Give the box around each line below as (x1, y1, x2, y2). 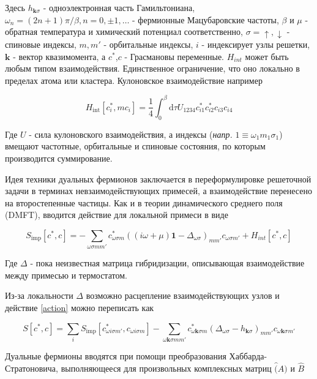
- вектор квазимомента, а (13, 50, 106, 62)
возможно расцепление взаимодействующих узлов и (86, 289, 280, 302)
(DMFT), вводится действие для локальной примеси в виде (5, 208, 228, 221)
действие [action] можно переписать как (5, 301, 154, 314)
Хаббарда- (229, 349, 267, 362)
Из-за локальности (5, 289, 73, 302)
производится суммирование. (5, 151, 113, 164)
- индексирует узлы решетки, (201, 38, 310, 51)
